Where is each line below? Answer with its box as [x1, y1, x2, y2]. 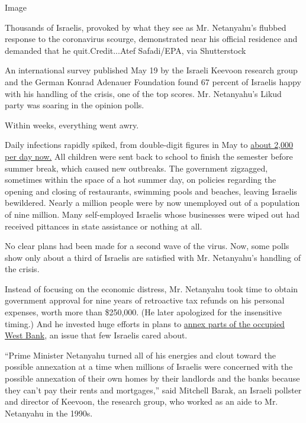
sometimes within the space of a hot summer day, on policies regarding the [5, 173, 276, 186]
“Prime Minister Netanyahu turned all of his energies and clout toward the [5, 348, 276, 361]
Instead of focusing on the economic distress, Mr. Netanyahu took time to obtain [5, 282, 298, 295]
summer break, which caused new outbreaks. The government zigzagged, [5, 162, 268, 174]
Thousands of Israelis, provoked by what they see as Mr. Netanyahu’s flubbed [5, 21, 286, 33]
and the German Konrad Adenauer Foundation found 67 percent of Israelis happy [5, 75, 301, 88]
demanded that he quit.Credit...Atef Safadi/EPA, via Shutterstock [5, 44, 246, 56]
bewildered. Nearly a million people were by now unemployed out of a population [5, 196, 300, 209]
